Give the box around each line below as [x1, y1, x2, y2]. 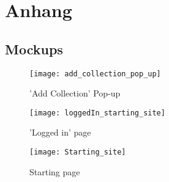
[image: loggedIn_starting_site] [29, 108, 165, 117]
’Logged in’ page [29, 126, 91, 139]
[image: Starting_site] [29, 148, 126, 157]
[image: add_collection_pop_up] [29, 69, 161, 78]
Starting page [29, 165, 80, 178]
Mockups [5, 39, 63, 58]
